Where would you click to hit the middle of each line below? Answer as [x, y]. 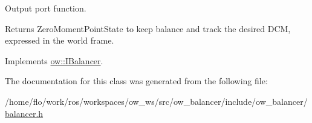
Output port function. [46, 8]
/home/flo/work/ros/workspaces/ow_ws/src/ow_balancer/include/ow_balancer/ [156, 101]
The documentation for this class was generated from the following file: [136, 81]
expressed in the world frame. [60, 40]
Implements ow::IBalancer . [54, 60]
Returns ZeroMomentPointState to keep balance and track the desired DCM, [148, 28]
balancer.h [24, 113]
